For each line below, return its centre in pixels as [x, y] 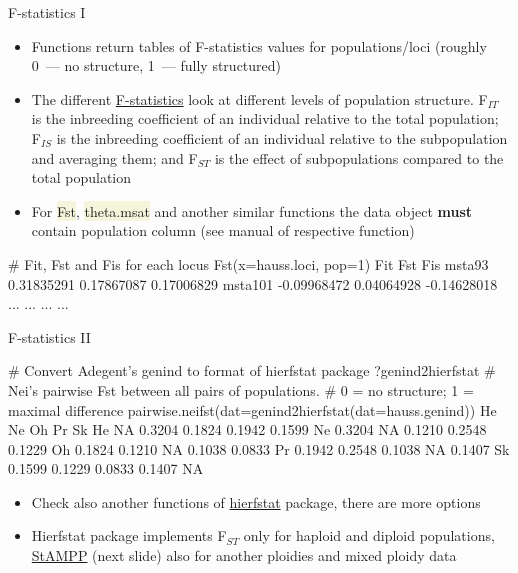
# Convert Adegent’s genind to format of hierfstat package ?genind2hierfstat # [252, 370]
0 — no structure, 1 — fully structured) [156, 65]
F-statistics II [49, 336]
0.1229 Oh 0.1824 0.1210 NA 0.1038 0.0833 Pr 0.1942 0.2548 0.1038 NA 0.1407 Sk [259, 448]
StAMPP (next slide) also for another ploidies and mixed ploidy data [244, 555]
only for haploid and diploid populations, [369, 535]
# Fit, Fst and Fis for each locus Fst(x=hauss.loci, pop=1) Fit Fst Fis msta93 [248, 263]
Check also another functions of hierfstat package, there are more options [256, 501]
